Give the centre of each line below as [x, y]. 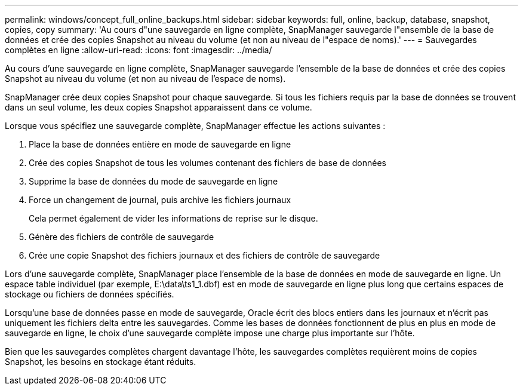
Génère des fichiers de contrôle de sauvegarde [121, 237]
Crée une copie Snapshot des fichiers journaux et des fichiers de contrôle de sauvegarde [204, 255]
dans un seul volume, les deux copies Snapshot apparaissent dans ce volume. [159, 107]
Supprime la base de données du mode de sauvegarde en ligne [153, 181]
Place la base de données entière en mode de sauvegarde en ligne [160, 144]
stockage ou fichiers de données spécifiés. [90, 294]
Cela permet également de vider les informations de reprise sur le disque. [173, 218]
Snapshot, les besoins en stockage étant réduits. [101, 362]
